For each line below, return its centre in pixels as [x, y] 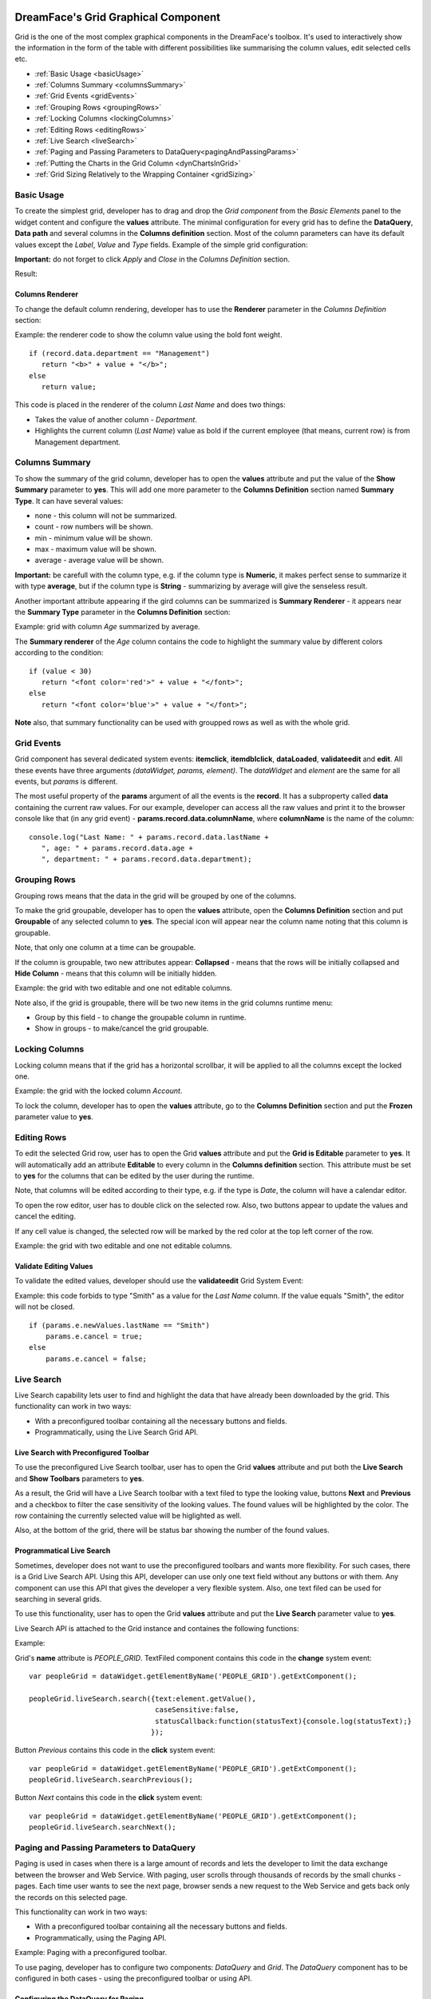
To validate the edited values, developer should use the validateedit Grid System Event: [159, 1281]
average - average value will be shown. [99, 561]
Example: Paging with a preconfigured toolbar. [91, 1953]
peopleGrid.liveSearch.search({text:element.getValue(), [143, 1698]
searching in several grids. [58, 1599]
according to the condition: [59, 652]
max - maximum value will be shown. [96, 549]
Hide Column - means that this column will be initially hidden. [116, 973]
